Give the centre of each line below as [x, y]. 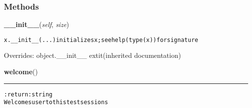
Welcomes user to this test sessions [56, 102]
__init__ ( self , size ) [37, 24]
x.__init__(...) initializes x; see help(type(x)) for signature [101, 40]
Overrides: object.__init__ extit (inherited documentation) [93, 55]
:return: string [28, 94]
